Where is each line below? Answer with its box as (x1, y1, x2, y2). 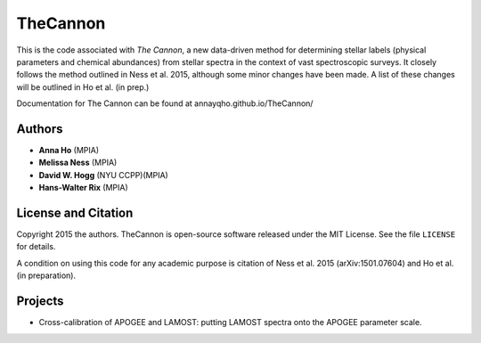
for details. (16, 241, 56, 252)
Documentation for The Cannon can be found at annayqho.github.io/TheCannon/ (16, 98, 314, 109)
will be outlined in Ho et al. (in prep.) (16, 81, 150, 93)
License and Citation (16, 206, 134, 220)
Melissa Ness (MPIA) (38, 157, 118, 168)
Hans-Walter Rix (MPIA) (38, 183, 128, 193)
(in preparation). (16, 270, 76, 281)
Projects (16, 294, 64, 309)
